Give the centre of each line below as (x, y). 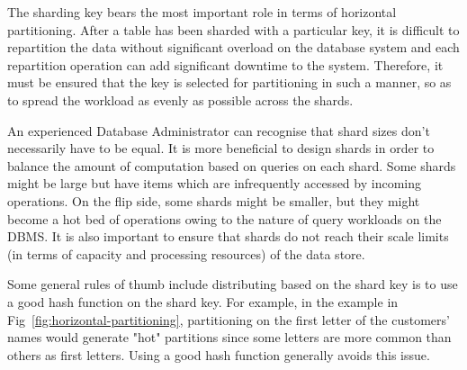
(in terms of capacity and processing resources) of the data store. (186, 253)
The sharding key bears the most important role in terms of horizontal (202, 12)
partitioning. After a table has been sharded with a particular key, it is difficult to (233, 29)
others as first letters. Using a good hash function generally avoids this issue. (219, 354)
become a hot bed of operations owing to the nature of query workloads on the (225, 218)
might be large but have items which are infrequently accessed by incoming (214, 183)
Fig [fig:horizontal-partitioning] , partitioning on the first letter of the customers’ (229, 319)
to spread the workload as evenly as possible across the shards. (180, 99)
